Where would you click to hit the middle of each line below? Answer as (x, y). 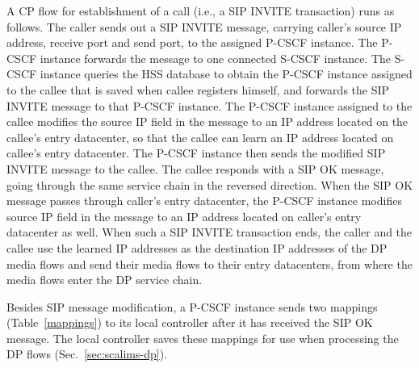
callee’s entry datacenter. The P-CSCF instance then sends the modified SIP (196, 153)
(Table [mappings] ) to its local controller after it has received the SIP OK (190, 322)
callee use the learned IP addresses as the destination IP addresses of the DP (197, 247)
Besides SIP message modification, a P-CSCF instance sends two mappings (192, 306)
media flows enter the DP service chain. (105, 280)
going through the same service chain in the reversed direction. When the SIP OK (210, 184)
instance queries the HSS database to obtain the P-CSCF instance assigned (226, 74)
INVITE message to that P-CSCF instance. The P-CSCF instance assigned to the (209, 105)
